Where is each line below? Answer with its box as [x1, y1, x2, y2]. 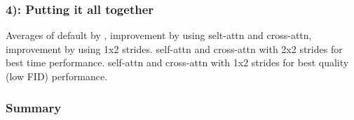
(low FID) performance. [6, 69, 108, 83]
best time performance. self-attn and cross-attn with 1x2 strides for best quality [6, 55, 349, 70]
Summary [6, 98, 62, 116]
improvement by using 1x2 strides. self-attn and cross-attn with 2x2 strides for [6, 41, 343, 56]
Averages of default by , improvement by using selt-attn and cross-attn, [6, 28, 312, 43]
